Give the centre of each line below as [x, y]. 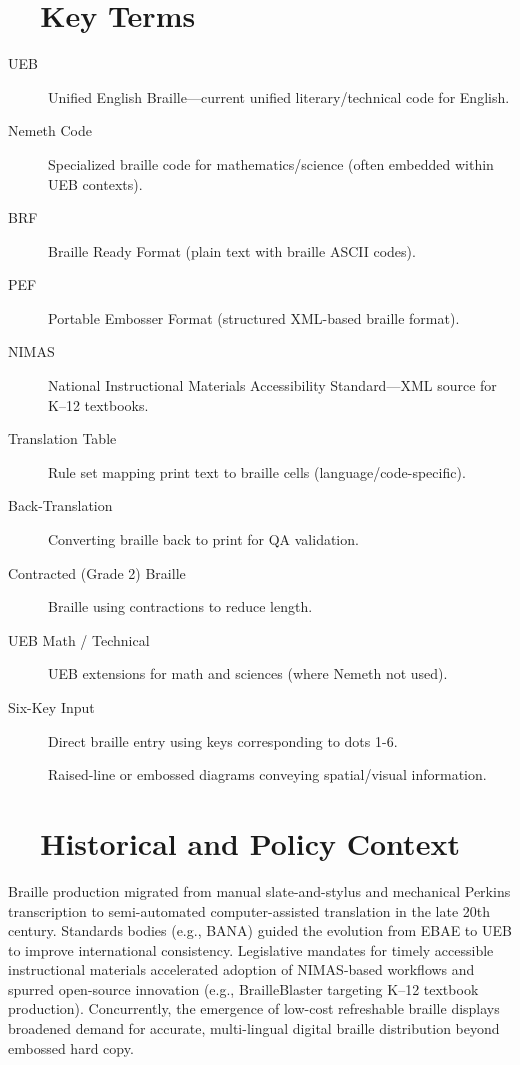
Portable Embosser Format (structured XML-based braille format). [254, 317]
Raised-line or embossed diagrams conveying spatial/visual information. [267, 774]
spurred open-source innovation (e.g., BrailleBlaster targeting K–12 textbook [243, 988]
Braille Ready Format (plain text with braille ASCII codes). [232, 250]
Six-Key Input [51, 707]
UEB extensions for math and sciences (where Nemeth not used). [248, 673]
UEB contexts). [95, 183]
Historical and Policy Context [250, 842]
